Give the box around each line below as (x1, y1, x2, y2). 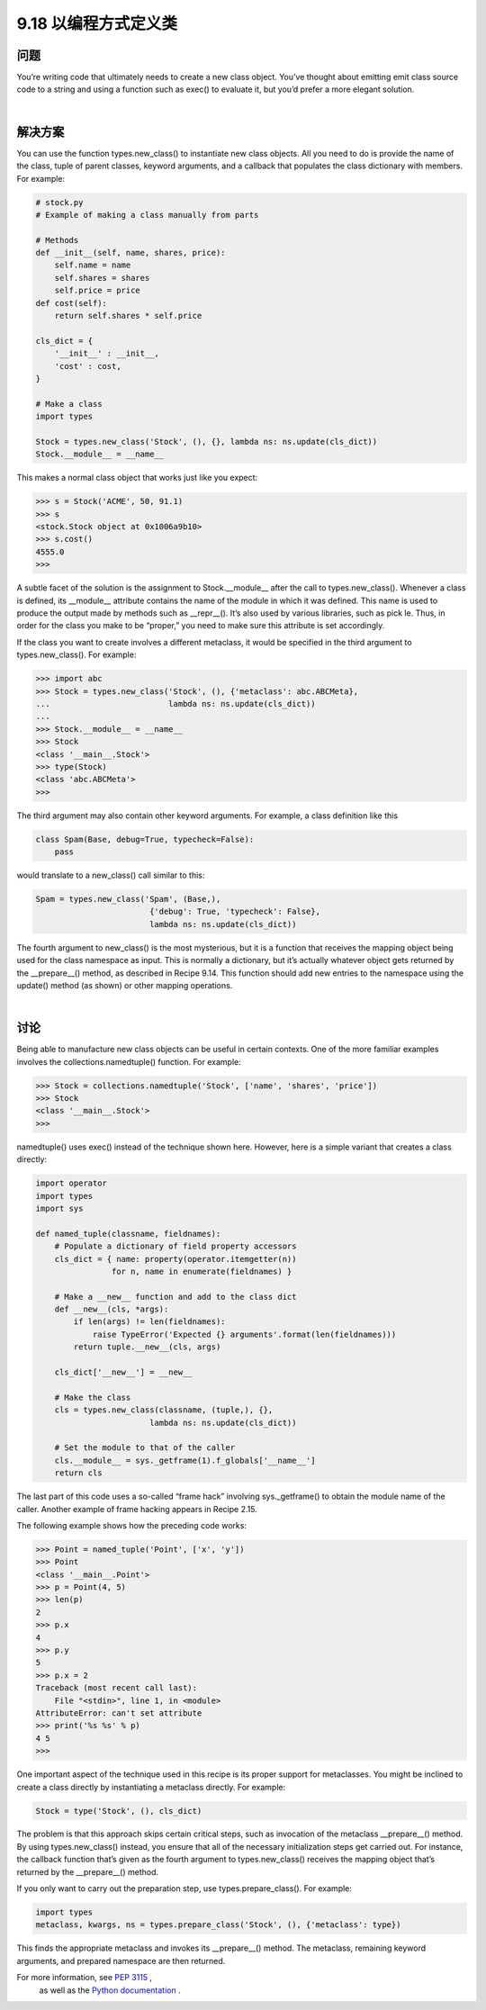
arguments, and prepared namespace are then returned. (16, 1955, 226, 1966)
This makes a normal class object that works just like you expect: (16, 473, 258, 483)
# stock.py (35, 197, 84, 207)
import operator (35, 1178, 108, 1188)
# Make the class (54, 1392, 131, 1402)
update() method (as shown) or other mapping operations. (16, 979, 233, 990)
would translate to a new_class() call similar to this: (16, 870, 205, 881)
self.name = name (54, 260, 131, 270)
